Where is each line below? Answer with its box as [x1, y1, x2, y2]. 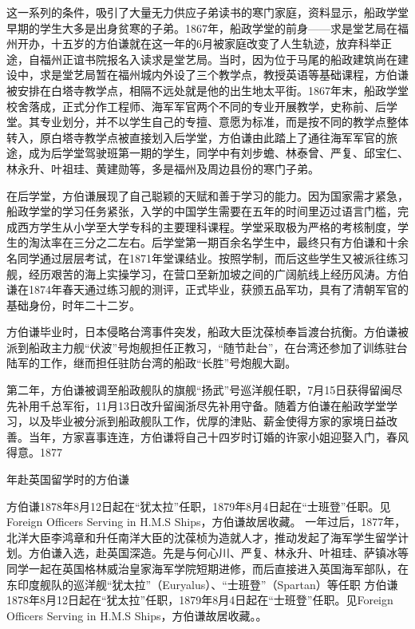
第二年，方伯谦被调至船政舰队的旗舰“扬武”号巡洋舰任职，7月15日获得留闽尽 [6, 382, 403, 398]
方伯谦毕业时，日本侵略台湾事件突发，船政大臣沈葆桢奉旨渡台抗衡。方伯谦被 [6, 323, 409, 340]
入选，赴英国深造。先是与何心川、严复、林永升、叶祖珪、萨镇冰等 [61, 544, 409, 561]
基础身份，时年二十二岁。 [6, 296, 140, 313]
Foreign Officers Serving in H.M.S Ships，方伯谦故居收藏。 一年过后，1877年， [6, 513, 406, 530]
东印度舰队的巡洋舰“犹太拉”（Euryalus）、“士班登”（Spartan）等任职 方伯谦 [6, 576, 398, 592]
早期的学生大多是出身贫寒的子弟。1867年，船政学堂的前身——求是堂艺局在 [6, 19, 397, 36]
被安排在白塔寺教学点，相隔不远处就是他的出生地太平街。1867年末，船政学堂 [6, 81, 409, 98]
